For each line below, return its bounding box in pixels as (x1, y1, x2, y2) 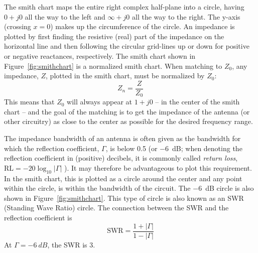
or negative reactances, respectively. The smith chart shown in (4, 50, 196, 61)
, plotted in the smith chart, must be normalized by (46, 70, 205, 81)
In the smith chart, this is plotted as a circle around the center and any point (4, 173, 242, 183)
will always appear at (67, 96, 133, 107)
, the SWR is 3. (47, 239, 95, 249)
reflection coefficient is (4, 212, 72, 222)
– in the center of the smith (155, 96, 240, 107)
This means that (4, 96, 55, 107)
